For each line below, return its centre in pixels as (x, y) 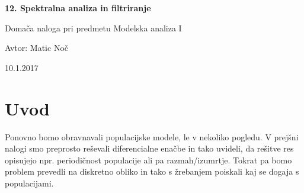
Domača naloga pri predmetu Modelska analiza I (93, 28)
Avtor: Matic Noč (36, 48)
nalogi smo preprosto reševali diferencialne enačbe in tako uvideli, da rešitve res (149, 148)
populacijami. (29, 183)
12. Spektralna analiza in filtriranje (78, 8)
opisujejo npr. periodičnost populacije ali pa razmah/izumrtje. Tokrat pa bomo (148, 160)
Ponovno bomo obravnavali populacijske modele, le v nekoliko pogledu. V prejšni (152, 136)
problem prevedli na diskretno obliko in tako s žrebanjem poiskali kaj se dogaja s (152, 171)
